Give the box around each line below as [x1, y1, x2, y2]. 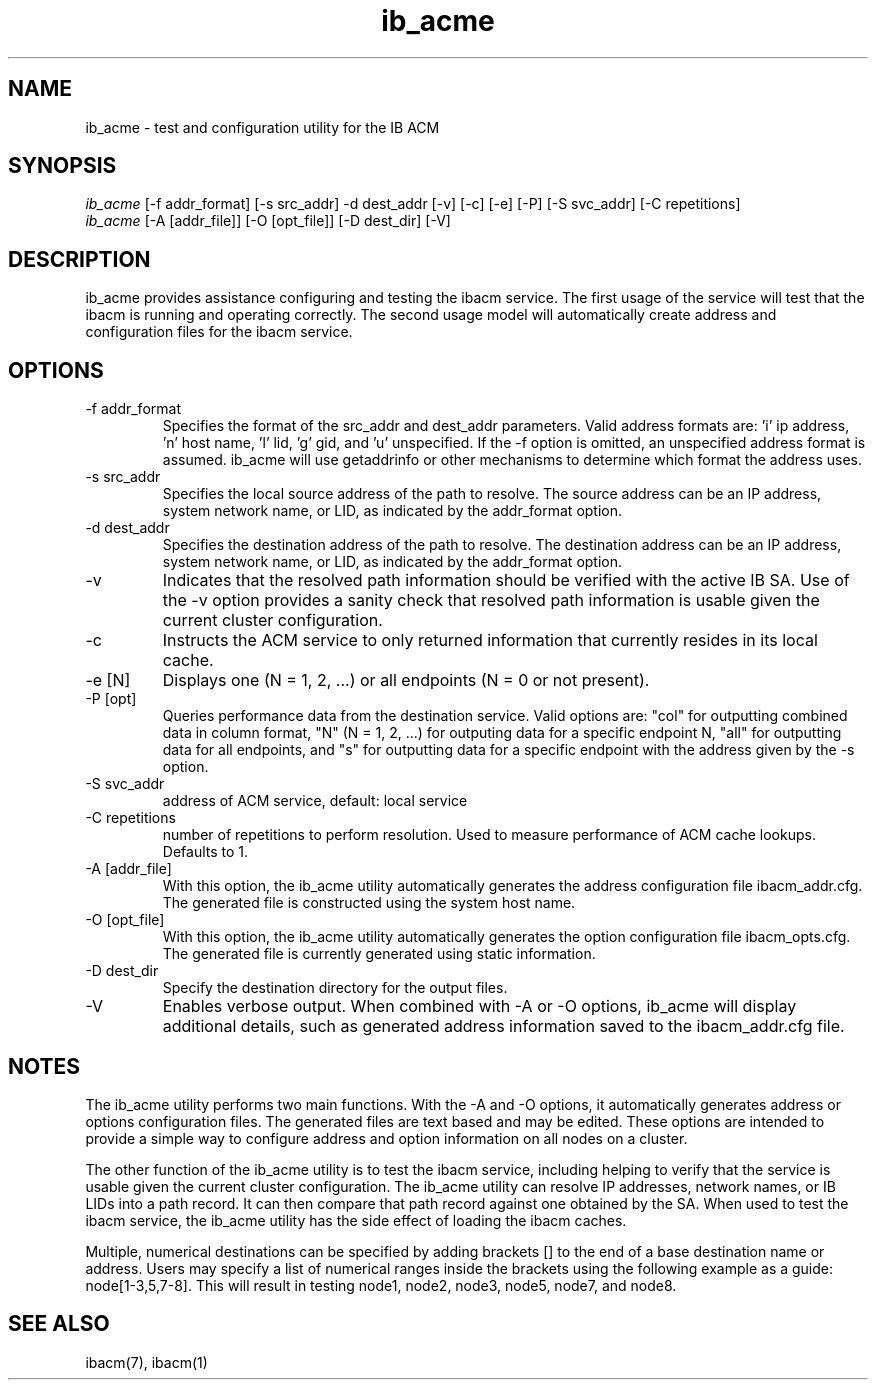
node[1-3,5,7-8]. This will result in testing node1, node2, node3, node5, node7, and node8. [85, 1276, 677, 1294]
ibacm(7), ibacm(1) [85, 1353, 208, 1371]
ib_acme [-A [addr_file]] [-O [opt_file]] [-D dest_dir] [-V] [85, 212, 451, 230]
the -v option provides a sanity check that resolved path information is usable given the [162, 590, 820, 611]
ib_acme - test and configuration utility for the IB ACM [85, 118, 440, 136]
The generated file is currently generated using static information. [162, 945, 596, 963]
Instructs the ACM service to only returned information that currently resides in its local [162, 630, 818, 651]
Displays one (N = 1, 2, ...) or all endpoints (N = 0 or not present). [162, 670, 650, 691]
